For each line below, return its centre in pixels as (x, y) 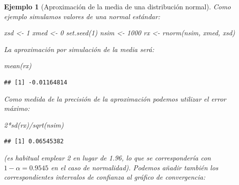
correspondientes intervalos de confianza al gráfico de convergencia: (105, 177)
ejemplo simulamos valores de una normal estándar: (82, 16)
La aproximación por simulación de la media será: (79, 49)
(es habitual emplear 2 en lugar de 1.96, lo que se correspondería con (107, 157)
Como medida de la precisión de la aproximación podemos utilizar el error (115, 98)
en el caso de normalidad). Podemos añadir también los (134, 167)
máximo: (17, 108)
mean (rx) (18, 66)
